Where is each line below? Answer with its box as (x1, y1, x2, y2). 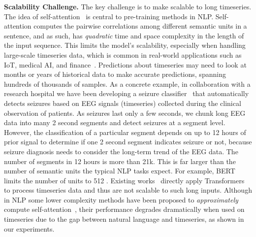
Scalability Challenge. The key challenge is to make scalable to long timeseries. (4, 1, 252, 11)
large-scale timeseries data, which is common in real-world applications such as (4, 49, 242, 60)
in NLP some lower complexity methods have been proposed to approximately (4, 194, 238, 204)
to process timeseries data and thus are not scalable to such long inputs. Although (4, 185, 252, 195)
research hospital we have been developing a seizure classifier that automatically (4, 88, 249, 99)
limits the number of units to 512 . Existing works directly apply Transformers (4, 175, 245, 185)
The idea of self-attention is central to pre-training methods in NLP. (4, 11, 214, 21)
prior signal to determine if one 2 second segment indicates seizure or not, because (4, 136, 252, 147)
